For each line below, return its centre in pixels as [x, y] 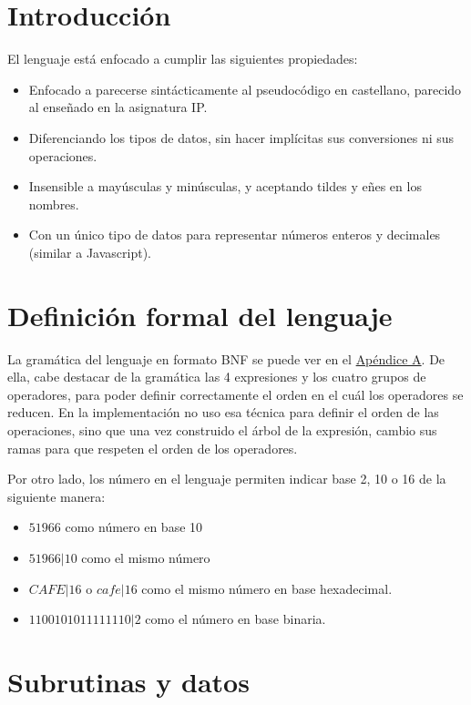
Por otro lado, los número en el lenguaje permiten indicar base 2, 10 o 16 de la [227, 479]
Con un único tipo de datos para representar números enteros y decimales [235, 235]
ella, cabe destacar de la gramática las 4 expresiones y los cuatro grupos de [217, 377]
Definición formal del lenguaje [200, 315]
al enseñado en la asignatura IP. [118, 107]
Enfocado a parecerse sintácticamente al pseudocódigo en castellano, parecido [245, 89]
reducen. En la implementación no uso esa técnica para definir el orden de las [223, 412]
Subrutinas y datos [128, 681]
